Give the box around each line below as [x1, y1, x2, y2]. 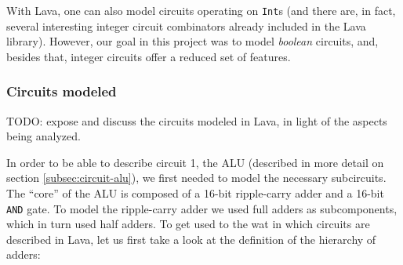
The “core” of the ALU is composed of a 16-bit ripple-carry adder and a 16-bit [6, 185, 384, 201]
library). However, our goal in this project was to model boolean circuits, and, [6, 33, 379, 49]
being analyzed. [6, 128, 81, 144]
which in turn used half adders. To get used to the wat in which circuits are [6, 216, 370, 232]
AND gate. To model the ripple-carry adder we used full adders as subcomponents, [6, 200, 398, 216]
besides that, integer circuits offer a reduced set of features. [6, 48, 291, 64]
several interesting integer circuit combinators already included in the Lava [6, 17, 366, 34]
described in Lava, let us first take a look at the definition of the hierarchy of [6, 231, 376, 247]
